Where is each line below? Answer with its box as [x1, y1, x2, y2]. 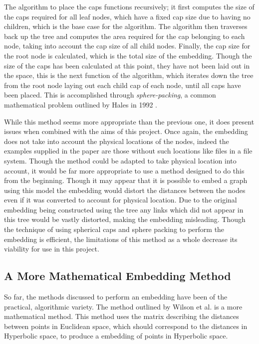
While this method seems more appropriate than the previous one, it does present [4, 116, 255, 126]
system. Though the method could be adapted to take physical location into [4, 155, 237, 165]
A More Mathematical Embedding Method [4, 268, 231, 283]
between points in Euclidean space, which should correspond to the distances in [4, 320, 248, 331]
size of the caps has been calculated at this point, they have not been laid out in [4, 60, 250, 70]
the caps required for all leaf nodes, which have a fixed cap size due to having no [4, 11, 251, 21]
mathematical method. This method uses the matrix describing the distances [4, 311, 239, 321]
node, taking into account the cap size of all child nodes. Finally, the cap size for [4, 40, 251, 51]
